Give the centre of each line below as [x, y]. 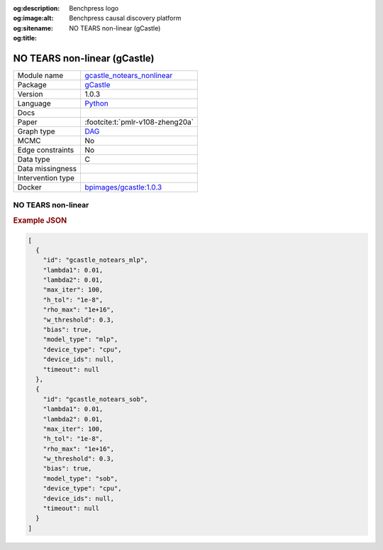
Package [32, 85]
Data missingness [47, 169]
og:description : [37, 8]
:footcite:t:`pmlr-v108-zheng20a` [139, 122]
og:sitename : [33, 28]
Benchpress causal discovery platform [125, 18]
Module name [40, 76]
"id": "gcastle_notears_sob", [95, 399]
